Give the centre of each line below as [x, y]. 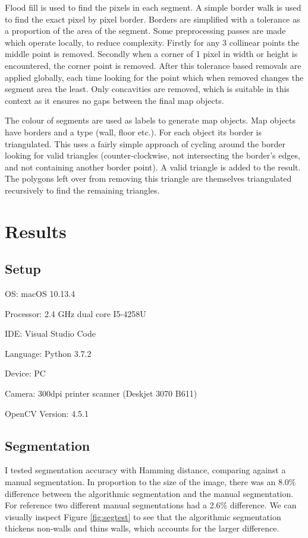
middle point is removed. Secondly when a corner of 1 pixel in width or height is [151, 54]
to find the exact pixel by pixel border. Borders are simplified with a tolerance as [153, 19]
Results [36, 231]
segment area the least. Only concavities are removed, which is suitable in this [147, 89]
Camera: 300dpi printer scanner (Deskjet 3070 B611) [101, 393]
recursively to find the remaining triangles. [82, 190]
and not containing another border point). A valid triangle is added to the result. [153, 167]
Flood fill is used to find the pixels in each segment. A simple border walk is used [153, 7]
